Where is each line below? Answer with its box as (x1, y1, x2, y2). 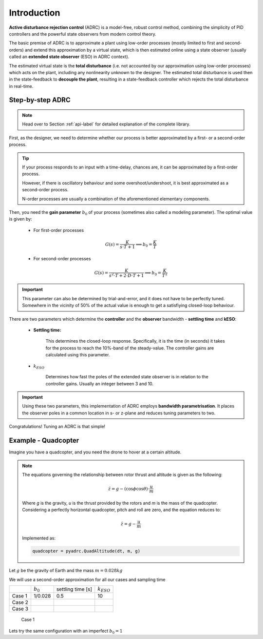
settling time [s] (56, 586, 93, 593)
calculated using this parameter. (45, 352, 110, 358)
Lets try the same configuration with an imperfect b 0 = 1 (9, 628, 123, 635)
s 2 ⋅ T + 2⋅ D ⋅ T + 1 (109, 271, 144, 278)
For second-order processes (33, 255, 91, 261)
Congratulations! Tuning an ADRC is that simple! (9, 424, 106, 430)
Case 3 (12, 605, 29, 612)
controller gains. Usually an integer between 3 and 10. (45, 381, 153, 387)
